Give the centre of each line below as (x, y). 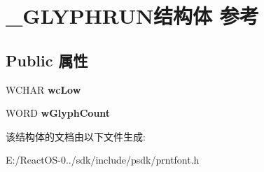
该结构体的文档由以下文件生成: (76, 136)
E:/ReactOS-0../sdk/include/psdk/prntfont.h (103, 160)
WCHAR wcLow (43, 89)
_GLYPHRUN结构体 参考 (132, 16)
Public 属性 (47, 60)
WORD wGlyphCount (58, 113)
